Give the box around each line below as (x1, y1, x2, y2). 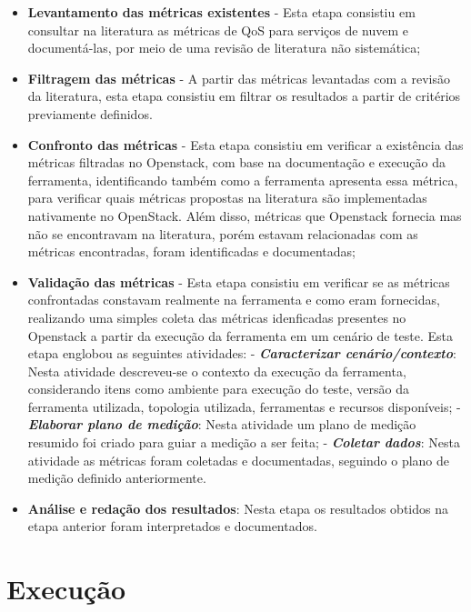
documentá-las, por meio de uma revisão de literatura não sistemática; (27, 38, 421, 57)
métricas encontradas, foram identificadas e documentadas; (27, 242, 356, 261)
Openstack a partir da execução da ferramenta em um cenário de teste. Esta (27, 326, 454, 345)
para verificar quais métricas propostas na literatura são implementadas (27, 188, 427, 207)
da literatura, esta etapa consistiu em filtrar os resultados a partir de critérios (27, 86, 461, 105)
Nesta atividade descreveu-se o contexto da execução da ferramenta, (27, 361, 406, 380)
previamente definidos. (27, 104, 153, 123)
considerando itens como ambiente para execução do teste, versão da (27, 379, 409, 398)
